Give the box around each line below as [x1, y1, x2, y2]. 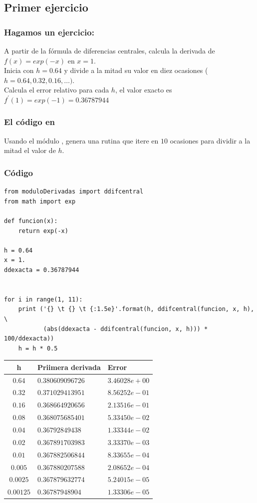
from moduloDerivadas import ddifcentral [4, 188, 144, 195]
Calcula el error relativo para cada [4, 84, 109, 95]
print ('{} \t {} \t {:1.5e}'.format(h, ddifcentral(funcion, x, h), [18, 305, 255, 313]
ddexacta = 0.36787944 [4, 266, 79, 273]
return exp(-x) [18, 227, 68, 234]
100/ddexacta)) [4, 335, 54, 342]
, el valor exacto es [115, 84, 172, 95]
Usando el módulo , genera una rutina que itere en [4, 135, 159, 145]
